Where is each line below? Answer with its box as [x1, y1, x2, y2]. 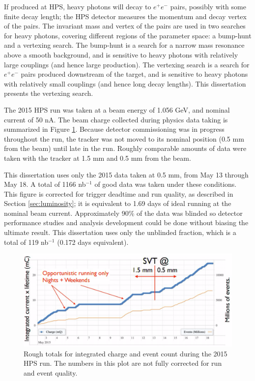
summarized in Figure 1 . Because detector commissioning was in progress [4, 124, 225, 134]
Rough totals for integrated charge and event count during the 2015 [24, 348, 227, 358]
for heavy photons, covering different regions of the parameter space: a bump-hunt [4, 30, 252, 40]
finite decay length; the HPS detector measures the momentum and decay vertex [4, 11, 247, 21]
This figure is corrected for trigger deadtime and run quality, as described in [4, 188, 233, 199]
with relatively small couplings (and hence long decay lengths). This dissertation [4, 78, 246, 88]
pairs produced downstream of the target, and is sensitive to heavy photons [21, 69, 248, 79]
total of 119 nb [4, 236, 49, 247]
